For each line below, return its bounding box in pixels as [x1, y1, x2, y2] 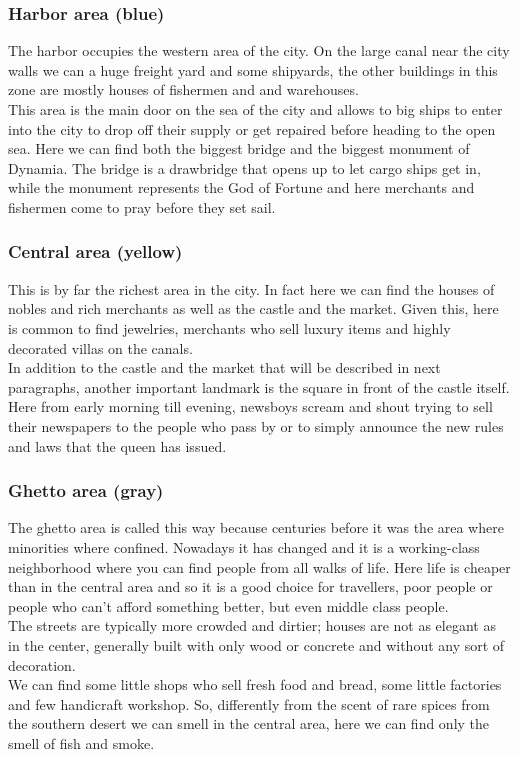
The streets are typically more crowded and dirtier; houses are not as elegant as [8, 615, 496, 636]
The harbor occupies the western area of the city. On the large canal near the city [8, 40, 510, 61]
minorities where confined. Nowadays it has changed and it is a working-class [8, 536, 480, 557]
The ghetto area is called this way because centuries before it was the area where [8, 517, 504, 538]
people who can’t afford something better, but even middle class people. [8, 595, 449, 616]
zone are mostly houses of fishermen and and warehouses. [8, 79, 359, 100]
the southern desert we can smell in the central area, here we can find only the [8, 713, 490, 734]
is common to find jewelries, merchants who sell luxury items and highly [8, 317, 451, 338]
